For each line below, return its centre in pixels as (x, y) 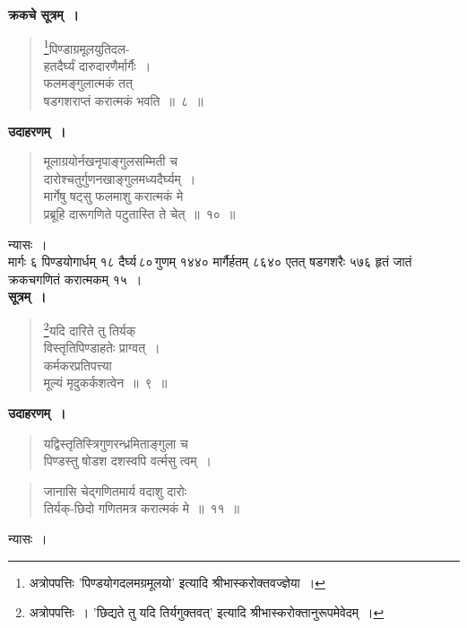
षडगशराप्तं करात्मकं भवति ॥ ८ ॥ (123, 101)
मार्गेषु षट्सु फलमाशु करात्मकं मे (113, 196)
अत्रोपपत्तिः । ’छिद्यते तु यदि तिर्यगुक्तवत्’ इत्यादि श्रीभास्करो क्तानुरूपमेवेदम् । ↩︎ (207, 612)
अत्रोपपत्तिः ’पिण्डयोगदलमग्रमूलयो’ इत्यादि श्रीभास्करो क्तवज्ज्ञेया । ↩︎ (177, 582)
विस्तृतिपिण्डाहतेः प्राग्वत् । (102, 348)
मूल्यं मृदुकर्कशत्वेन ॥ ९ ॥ (105, 383)
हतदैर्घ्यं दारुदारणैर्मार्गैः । (97, 65)
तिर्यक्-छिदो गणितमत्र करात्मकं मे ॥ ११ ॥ (142, 508)
